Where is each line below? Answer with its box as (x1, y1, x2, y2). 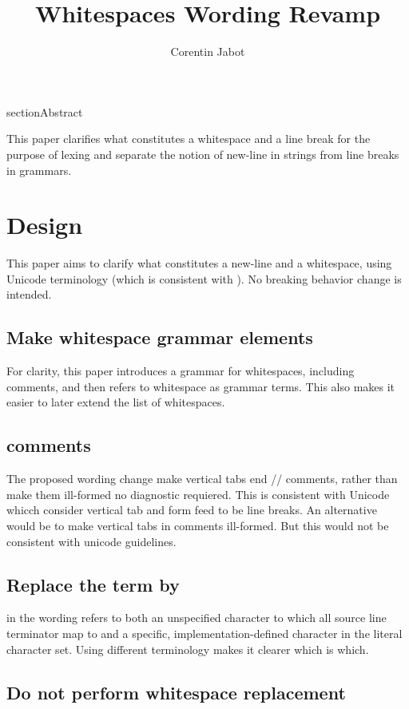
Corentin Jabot (170, 43, 245, 60)
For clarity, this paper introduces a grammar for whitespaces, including (6, 362, 355, 379)
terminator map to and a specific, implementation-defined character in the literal (6, 624, 403, 641)
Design (6, 208, 83, 241)
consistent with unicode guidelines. (6, 533, 177, 549)
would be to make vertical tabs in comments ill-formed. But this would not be (6, 517, 389, 533)
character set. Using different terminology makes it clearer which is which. (6, 640, 369, 657)
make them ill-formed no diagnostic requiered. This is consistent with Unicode (6, 485, 390, 502)
